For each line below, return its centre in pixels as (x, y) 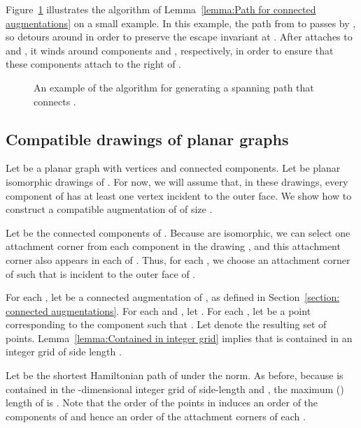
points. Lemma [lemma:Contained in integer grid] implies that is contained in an (179, 338)
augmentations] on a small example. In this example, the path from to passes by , (181, 23)
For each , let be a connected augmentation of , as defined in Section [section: (173, 297)
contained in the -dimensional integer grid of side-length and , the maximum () (175, 389)
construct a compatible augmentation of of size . (109, 209)
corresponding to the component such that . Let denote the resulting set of (166, 324)
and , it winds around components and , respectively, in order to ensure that (170, 50)
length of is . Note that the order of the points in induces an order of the (162, 403)
